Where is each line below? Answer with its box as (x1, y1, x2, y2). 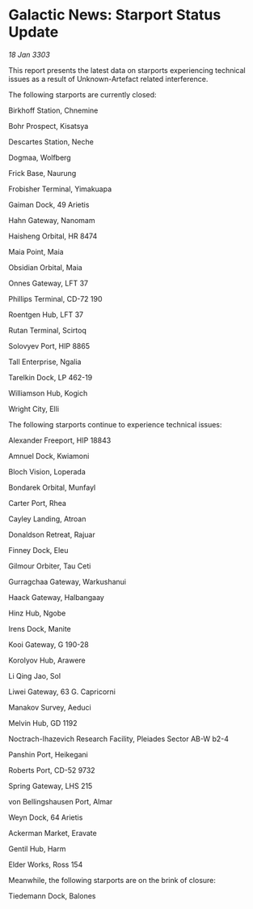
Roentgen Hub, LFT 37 (8, 310, 83, 319)
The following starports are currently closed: (8, 89, 157, 99)
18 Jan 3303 (8, 49, 50, 59)
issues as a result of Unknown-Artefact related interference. (8, 74, 209, 84)
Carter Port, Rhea (8, 498, 67, 508)
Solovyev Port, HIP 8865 (8, 341, 91, 350)
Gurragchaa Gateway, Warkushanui (8, 577, 127, 586)
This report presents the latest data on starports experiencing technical (8, 65, 246, 75)
